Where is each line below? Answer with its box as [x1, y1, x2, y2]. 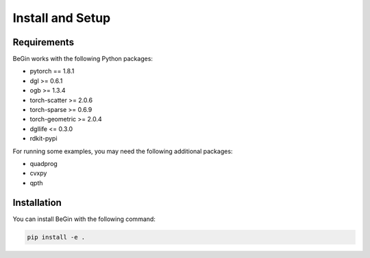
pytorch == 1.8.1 [29, 67, 75, 75]
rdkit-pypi [29, 134, 58, 143]
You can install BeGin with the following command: [12, 215, 156, 223]
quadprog [29, 159, 58, 167]
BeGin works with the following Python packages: [12, 55, 153, 63]
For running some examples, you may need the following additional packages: [12, 147, 233, 155]
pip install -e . [27, 233, 86, 241]
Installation [12, 196, 62, 209]
